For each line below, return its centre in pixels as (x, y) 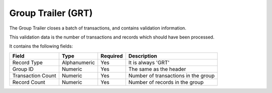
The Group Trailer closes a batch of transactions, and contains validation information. (98, 28)
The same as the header (157, 69)
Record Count (29, 82)
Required (112, 56)
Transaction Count (34, 75)
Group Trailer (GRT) (51, 13)
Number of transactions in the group (172, 75)
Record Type (27, 62)
